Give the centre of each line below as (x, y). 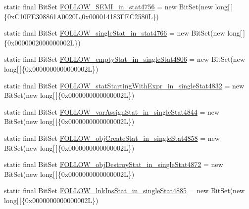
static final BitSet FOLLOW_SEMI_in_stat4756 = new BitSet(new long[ (117, 6)
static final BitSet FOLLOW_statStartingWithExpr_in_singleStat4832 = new (124, 85)
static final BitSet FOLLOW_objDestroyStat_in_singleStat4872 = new (114, 164)
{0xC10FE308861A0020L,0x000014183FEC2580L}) (81, 16)
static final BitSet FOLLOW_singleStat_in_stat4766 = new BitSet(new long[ (123, 33)
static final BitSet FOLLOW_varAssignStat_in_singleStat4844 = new (112, 111)
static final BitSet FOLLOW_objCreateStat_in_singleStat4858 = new (112, 138)
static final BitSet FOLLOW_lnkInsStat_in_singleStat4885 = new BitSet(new (124, 190)
